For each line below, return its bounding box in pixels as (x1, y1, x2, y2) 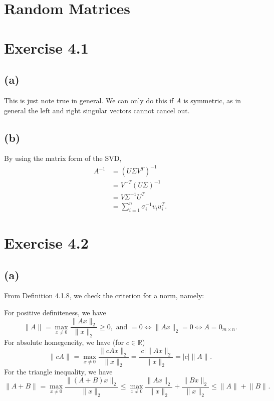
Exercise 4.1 (4, 37, 89, 58)
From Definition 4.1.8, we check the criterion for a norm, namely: (4, 290, 204, 301)
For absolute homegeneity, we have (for (4, 337, 124, 347)
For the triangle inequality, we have (4, 366, 113, 377)
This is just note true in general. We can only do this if (4, 95, 174, 105)
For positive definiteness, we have (4, 307, 106, 318)
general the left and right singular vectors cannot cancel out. (4, 105, 190, 115)
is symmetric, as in (183, 95, 241, 105)
